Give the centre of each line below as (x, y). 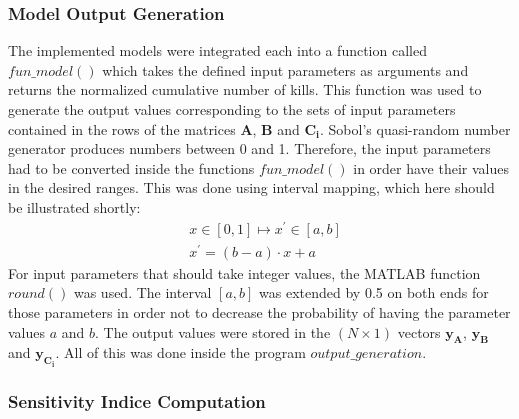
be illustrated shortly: (74, 206)
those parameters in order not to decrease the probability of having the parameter (259, 311)
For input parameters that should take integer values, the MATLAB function (244, 272)
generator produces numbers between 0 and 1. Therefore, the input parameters (249, 148)
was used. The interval (142, 292)
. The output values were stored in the (213, 331)
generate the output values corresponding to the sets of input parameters (232, 109)
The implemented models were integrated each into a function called (217, 50)
